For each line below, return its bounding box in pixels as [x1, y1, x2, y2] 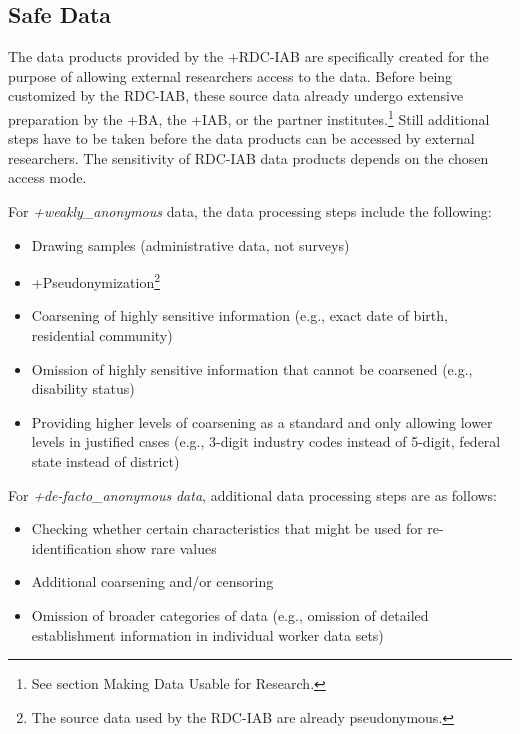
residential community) [31, 325, 173, 346]
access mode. [8, 167, 87, 188]
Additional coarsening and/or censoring [31, 571, 274, 592]
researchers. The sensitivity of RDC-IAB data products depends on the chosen [8, 147, 489, 168]
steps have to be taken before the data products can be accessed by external [8, 128, 475, 149]
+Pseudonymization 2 [31, 269, 161, 292]
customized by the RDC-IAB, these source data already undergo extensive [8, 85, 464, 106]
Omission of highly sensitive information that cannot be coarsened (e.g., [31, 358, 473, 379]
